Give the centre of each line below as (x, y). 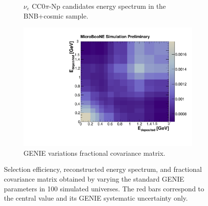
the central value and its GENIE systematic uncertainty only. (96, 198)
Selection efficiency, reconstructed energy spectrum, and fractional (103, 169)
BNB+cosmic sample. (56, 15)
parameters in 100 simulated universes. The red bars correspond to (104, 188)
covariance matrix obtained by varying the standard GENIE (94, 179)
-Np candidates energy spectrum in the (107, 6)
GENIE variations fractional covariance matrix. (94, 153)
